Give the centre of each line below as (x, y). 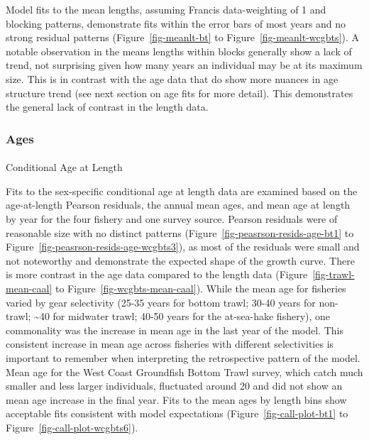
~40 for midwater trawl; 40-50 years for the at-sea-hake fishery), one (182, 316)
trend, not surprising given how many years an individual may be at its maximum (184, 65)
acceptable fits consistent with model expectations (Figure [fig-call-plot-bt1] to (177, 413)
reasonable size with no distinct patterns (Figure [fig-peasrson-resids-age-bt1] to (180, 232)
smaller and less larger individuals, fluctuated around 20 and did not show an (174, 386)
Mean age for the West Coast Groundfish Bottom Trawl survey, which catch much (184, 372)
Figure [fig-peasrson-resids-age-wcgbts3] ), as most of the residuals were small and (183, 247)
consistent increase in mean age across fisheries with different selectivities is (170, 344)
